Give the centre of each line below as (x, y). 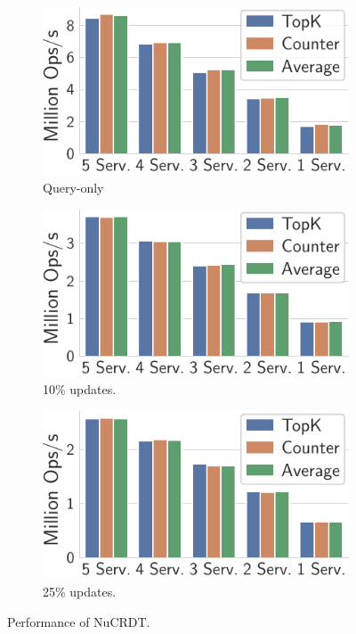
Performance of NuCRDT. (79, 621)
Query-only (73, 187)
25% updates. (80, 591)
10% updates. (80, 389)
